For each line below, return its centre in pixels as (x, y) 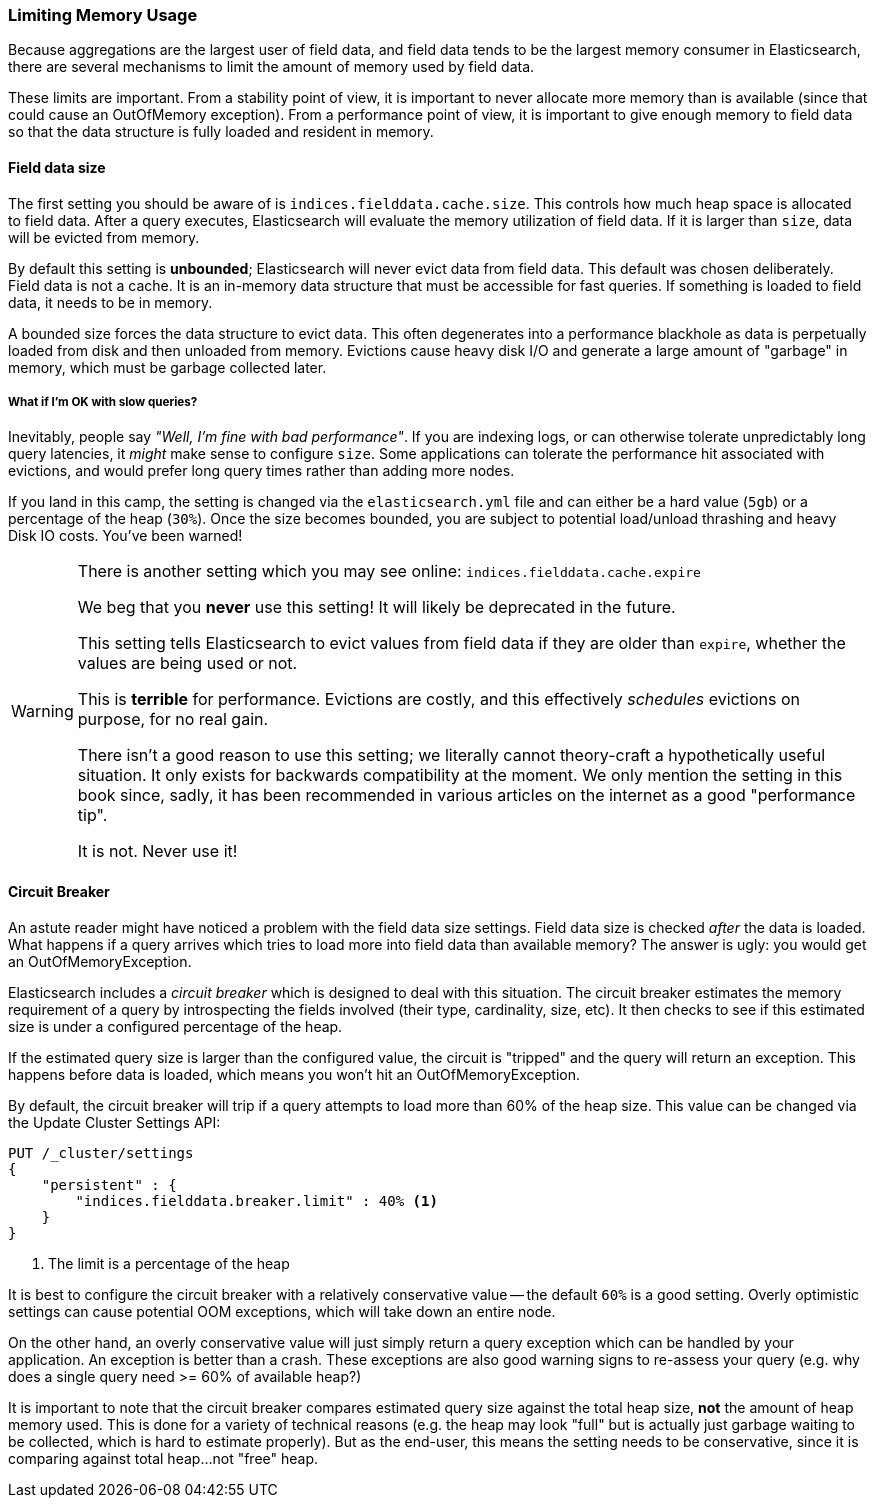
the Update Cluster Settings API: (114, 1122)
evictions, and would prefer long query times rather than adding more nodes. (261, 471)
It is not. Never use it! (157, 851)
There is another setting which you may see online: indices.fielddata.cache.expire (389, 571)
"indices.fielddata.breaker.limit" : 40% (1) (256, 1200)
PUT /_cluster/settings (101, 1152)
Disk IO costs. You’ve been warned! (125, 536)
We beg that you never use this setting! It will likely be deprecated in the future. (376, 607)
